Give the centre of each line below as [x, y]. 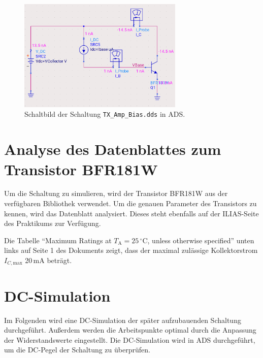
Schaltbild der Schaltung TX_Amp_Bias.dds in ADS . [105, 114]
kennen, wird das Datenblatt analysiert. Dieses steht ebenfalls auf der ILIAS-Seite [131, 213]
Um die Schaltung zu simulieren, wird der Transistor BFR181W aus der [116, 193]
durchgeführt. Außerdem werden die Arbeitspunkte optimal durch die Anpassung [130, 330]
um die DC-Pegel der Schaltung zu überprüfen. [77, 350]
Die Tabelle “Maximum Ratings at [58, 240]
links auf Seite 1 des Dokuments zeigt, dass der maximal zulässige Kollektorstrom [131, 250]
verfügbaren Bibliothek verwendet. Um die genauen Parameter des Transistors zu [130, 203]
